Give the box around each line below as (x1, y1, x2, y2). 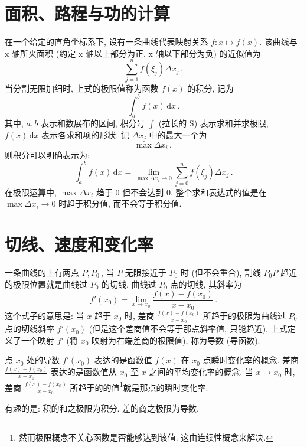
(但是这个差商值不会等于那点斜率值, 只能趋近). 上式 (89, 322, 288, 335)
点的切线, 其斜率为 (170, 278, 242, 290)
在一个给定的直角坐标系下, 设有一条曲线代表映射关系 (5, 35, 208, 48)
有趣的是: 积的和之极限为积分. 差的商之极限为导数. (5, 402, 199, 415)
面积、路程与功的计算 (5, 1, 171, 25)
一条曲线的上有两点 (5, 266, 79, 278)
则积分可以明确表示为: (5, 149, 90, 161)
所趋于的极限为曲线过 (203, 309, 286, 321)
